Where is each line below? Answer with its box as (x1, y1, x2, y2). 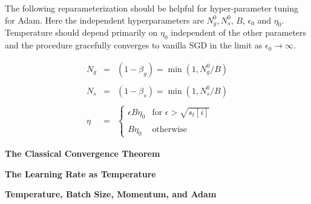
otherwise (152, 125, 188, 134)
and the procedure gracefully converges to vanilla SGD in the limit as (5, 39, 263, 51)
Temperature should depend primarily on (5, 26, 158, 39)
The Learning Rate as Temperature (5, 167, 156, 180)
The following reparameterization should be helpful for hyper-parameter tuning (5, 2, 298, 14)
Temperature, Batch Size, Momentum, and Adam (5, 188, 217, 200)
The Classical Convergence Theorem (5, 146, 160, 159)
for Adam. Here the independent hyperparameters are (5, 13, 204, 26)
